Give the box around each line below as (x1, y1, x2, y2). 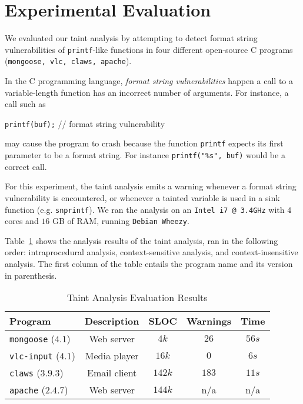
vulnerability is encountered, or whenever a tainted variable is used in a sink (5, 191, 280, 203)
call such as (5, 98, 46, 110)
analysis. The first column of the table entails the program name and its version (5, 258, 293, 270)
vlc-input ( (9, 349, 60, 363)
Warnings (186, 314, 231, 328)
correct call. (5, 160, 47, 172)
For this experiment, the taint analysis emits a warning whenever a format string (5, 180, 297, 192)
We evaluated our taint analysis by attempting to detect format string (5, 32, 258, 44)
